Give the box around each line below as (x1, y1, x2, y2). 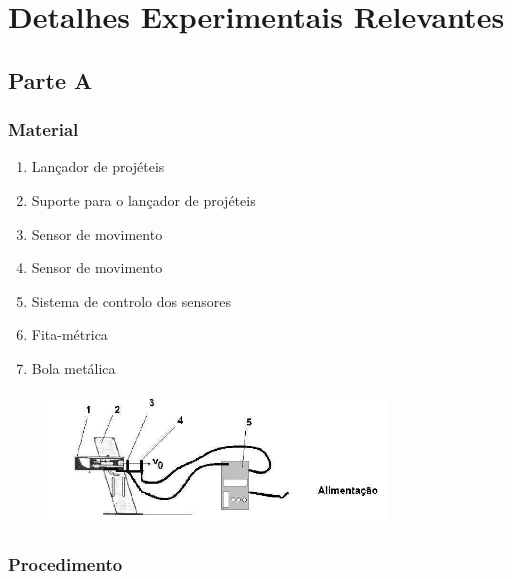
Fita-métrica (31, 324, 108, 345)
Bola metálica (31, 357, 116, 378)
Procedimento (8, 551, 123, 576)
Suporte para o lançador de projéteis (31, 189, 256, 210)
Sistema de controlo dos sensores (31, 290, 231, 311)
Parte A (8, 64, 93, 95)
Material (8, 117, 79, 142)
